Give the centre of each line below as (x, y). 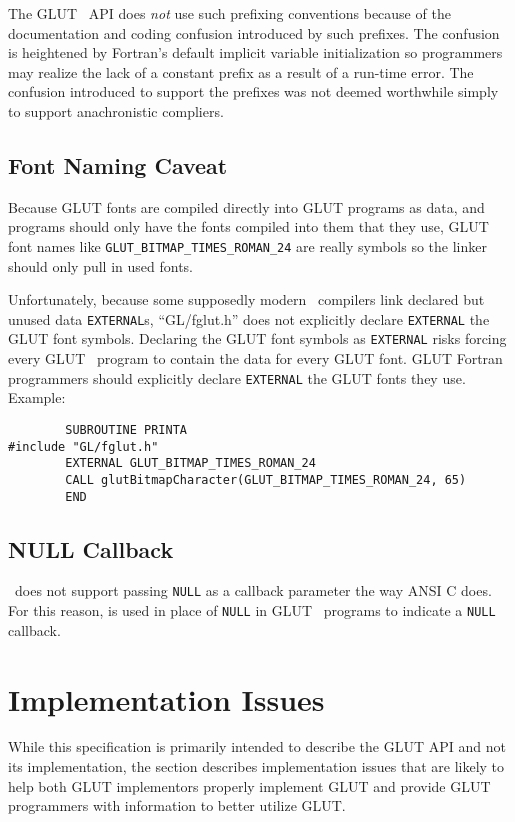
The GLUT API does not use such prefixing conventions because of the (229, 13)
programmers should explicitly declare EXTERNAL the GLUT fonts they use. (237, 377)
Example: (37, 397)
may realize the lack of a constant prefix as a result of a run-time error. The (241, 71)
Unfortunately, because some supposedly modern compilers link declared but (246, 299)
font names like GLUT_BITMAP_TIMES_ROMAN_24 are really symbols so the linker (247, 245)
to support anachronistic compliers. (116, 110)
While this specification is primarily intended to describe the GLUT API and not (257, 746)
